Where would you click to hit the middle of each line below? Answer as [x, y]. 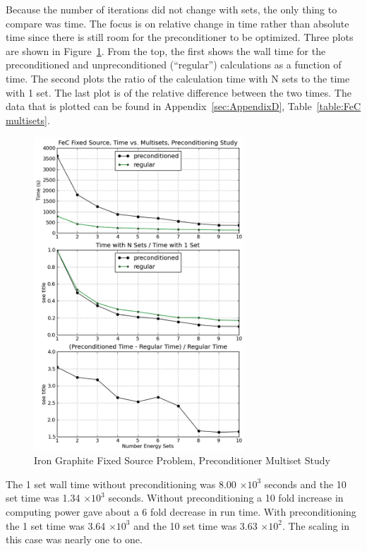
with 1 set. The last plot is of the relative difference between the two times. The [179, 92]
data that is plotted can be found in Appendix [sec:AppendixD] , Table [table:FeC [183, 106]
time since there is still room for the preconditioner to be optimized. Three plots [180, 37]
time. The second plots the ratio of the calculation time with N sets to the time [178, 78]
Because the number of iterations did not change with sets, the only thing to [172, 9]
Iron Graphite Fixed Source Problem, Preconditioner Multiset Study [182, 460]
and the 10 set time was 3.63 [195, 525]
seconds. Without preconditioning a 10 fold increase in [226, 498]
